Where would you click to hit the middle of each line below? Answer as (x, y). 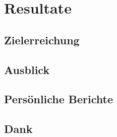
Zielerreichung (42, 40)
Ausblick (27, 69)
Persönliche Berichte (59, 99)
